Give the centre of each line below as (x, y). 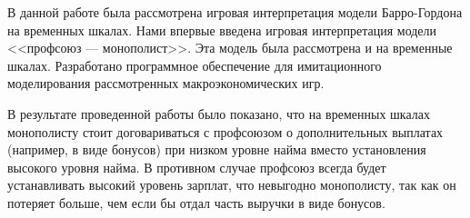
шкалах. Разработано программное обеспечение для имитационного (195, 65)
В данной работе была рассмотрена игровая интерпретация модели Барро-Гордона (235, 12)
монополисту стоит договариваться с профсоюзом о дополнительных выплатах (225, 131)
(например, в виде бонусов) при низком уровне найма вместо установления (217, 149)
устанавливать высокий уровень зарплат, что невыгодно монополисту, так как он (232, 185)
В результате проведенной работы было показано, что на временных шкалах (219, 113)
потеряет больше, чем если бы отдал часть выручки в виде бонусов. (196, 202)
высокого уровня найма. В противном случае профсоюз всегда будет (197, 167)
